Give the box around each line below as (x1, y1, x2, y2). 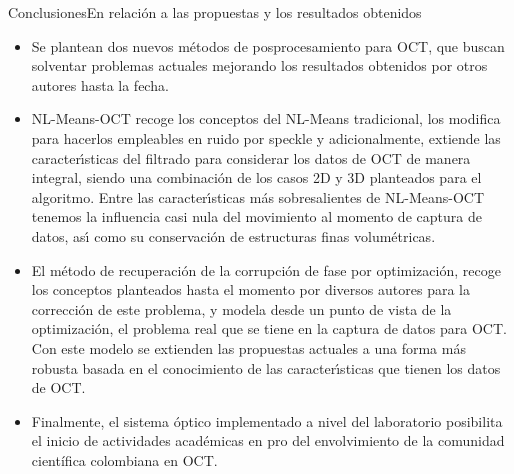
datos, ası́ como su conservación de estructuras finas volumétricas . (31, 225, 436, 246)
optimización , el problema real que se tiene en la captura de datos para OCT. (31, 318, 507, 339)
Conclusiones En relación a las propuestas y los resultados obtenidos (8, 2, 422, 22)
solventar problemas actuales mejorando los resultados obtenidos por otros (31, 55, 488, 76)
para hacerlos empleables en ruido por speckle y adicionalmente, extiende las (31, 127, 501, 148)
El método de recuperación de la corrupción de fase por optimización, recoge (31, 259, 501, 280)
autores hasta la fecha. (31, 74, 169, 95)
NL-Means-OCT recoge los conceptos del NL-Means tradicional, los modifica (31, 108, 501, 129)
